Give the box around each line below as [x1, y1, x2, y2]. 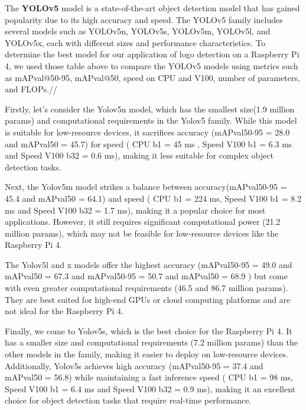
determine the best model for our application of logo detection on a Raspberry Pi [5, 48, 300, 60]
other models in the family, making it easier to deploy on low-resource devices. [5, 348, 288, 360]
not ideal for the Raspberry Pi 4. [5, 305, 123, 317]
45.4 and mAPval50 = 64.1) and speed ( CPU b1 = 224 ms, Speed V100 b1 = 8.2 [5, 192, 302, 204]
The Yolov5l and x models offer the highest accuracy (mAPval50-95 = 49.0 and [5, 258, 292, 270]
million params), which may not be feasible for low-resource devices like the [5, 227, 279, 239]
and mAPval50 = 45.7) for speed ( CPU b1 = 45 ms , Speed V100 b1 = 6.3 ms [5, 137, 292, 150]
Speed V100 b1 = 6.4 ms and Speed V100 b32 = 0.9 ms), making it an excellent [5, 382, 296, 395]
